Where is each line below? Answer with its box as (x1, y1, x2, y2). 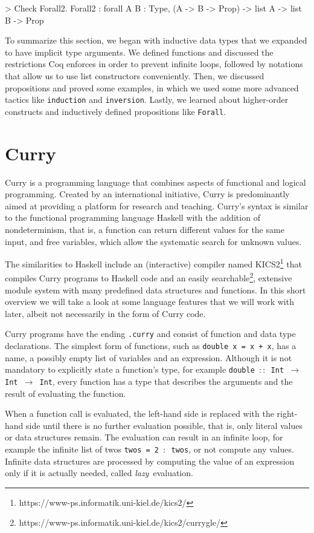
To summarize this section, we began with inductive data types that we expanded (5, 34, 307, 47)
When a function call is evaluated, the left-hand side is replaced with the (5, 407, 274, 420)
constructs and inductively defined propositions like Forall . (5, 105, 226, 117)
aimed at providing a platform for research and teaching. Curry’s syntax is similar (5, 199, 309, 212)
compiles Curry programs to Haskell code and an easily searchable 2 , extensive (5, 270, 292, 284)
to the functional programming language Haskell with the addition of (5, 211, 260, 224)
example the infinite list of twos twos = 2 (5, 443, 159, 456)
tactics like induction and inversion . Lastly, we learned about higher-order (5, 93, 289, 106)
